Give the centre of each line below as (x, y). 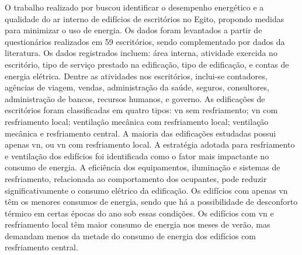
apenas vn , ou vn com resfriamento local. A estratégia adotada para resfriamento (150, 144)
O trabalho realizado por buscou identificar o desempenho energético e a (134, 7)
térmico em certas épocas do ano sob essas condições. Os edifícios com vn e (139, 213)
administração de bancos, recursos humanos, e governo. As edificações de (135, 98)
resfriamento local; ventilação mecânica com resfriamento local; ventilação (137, 121)
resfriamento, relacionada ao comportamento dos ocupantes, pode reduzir (136, 178)
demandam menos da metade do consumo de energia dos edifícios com (131, 235)
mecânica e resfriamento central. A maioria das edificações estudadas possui (140, 133)
